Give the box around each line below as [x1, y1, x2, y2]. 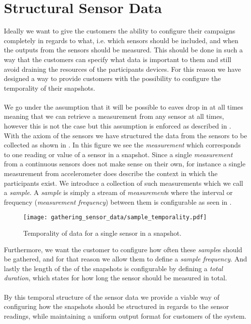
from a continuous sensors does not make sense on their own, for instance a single [4, 159, 246, 169]
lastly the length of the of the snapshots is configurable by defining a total [4, 263, 223, 273]
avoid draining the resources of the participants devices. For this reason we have [4, 64, 241, 74]
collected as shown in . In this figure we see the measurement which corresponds [4, 140, 241, 150]
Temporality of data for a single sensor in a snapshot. [23, 228, 182, 238]
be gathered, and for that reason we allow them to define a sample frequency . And [4, 254, 247, 264]
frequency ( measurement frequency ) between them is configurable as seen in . [4, 196, 232, 207]
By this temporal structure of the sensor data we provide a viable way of [4, 292, 220, 302]
